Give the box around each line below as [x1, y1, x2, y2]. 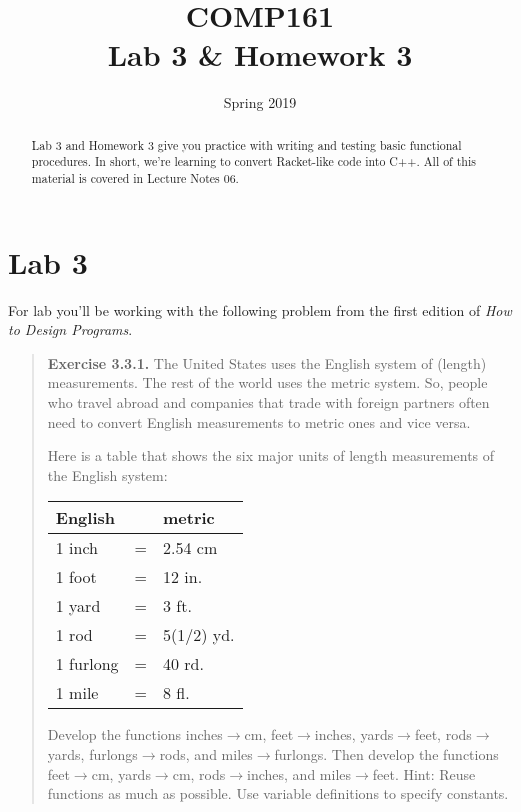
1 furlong [55, 652, 119, 676]
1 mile [55, 681, 99, 705]
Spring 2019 [223, 92, 297, 113]
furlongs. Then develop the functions [274, 743, 499, 764]
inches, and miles [247, 763, 352, 784]
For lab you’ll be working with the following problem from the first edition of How [8, 299, 512, 320]
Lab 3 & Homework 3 [107, 34, 413, 75]
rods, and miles [159, 743, 253, 764]
